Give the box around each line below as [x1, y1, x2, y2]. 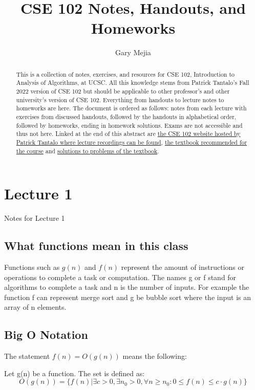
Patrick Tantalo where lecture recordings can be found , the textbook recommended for [16, 137, 247, 146]
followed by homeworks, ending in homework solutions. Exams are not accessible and [16, 121, 243, 129]
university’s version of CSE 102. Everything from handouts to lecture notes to [16, 95, 224, 104]
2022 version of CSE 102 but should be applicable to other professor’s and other [16, 87, 230, 96]
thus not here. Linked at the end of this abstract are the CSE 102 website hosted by [16, 129, 241, 138]
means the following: [122, 351, 187, 361]
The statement [4, 351, 50, 361]
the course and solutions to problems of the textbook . [16, 146, 159, 155]
